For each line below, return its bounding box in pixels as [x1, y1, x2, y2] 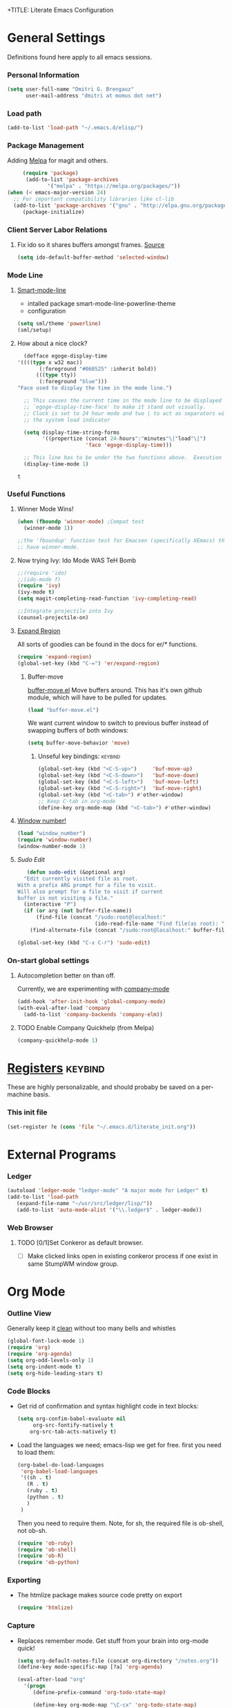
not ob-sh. [17, 1526, 48, 1534]
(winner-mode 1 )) [23, 525, 74, 532]
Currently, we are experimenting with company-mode [17, 985, 170, 993]
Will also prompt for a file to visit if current [17, 888, 164, 895]
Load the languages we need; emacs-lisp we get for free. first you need [17, 1440, 222, 1449]
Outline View [7, 1309, 52, 1319]
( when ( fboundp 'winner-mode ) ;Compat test [17, 518, 145, 525]
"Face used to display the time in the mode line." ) [17, 385, 173, 392]
